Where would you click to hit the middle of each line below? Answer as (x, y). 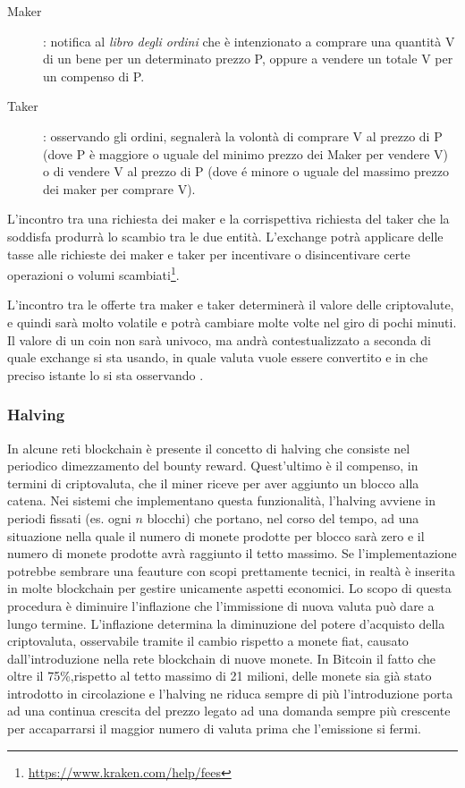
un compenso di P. (94, 76)
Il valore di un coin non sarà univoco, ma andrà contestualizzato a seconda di (220, 339)
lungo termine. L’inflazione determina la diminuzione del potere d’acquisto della (226, 623)
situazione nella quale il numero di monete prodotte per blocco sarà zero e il (216, 535)
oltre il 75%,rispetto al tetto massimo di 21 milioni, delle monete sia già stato (220, 676)
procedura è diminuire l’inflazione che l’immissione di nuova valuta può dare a (221, 605)
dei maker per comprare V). (119, 188)
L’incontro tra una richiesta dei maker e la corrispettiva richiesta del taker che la (228, 219)
